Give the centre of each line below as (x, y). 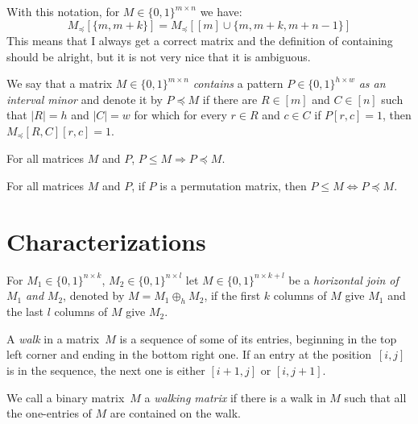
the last (25, 312)
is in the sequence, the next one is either (106, 370)
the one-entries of (49, 413)
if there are (230, 99)
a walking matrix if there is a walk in (235, 397)
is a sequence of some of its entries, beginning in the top (258, 338)
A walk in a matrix (53, 338)
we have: (221, 11)
